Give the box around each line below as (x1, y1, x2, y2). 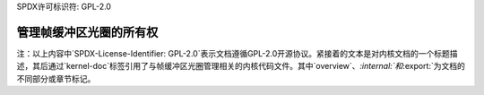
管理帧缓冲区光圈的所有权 (16, 24, 159, 39)
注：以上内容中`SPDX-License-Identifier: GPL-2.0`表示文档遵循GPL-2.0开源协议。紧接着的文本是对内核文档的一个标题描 (16, 47, 458, 58)
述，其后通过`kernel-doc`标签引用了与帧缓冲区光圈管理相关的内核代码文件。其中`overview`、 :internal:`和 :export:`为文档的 (16, 61, 465, 72)
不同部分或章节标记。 (16, 73, 96, 84)
